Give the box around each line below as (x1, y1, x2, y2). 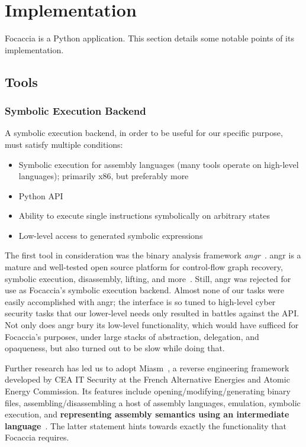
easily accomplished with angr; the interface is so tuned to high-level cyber (5, 295, 276, 307)
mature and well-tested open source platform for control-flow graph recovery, (5, 261, 283, 273)
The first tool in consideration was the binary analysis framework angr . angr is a (5, 249, 301, 261)
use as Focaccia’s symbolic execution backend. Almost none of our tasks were (5, 284, 285, 296)
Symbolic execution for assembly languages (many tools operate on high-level (18, 158, 299, 170)
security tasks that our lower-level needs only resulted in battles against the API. (5, 307, 299, 319)
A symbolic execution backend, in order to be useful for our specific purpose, (5, 127, 283, 139)
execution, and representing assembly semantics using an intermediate (5, 408, 289, 420)
